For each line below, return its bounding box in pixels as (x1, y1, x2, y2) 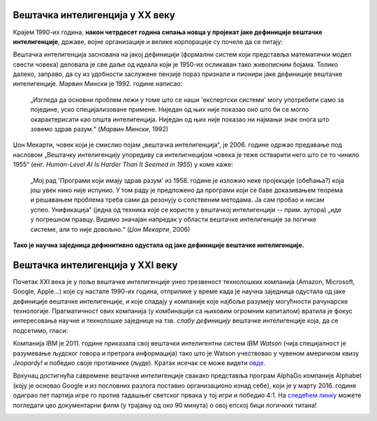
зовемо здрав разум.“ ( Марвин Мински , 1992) (30, 125, 169, 133)
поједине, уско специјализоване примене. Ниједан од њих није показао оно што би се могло (30, 105, 309, 114)
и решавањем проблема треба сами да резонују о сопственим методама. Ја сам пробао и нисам (30, 195, 325, 204)
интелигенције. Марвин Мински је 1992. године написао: (13, 80, 183, 88)
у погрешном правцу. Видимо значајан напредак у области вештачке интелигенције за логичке (30, 215, 317, 223)
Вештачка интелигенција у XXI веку (13, 259, 178, 271)
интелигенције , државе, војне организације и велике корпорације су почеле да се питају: (13, 37, 283, 45)
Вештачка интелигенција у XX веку (13, 9, 176, 21)
